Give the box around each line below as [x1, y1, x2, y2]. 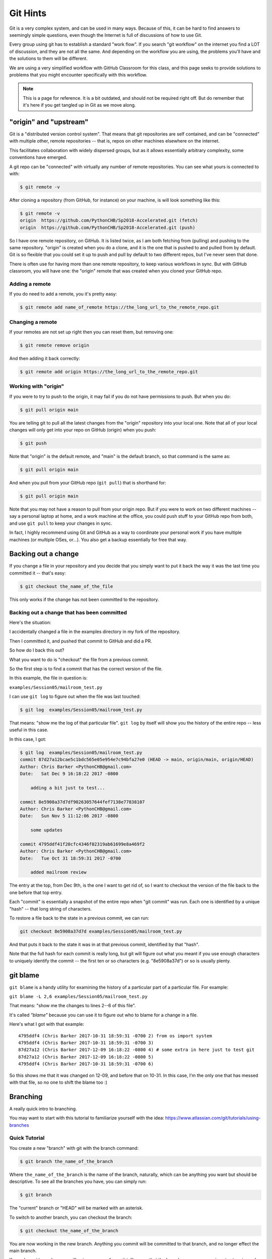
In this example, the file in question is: [9, 675, 88, 681]
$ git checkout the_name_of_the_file [20, 583, 113, 589]
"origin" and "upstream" [9, 117, 89, 126]
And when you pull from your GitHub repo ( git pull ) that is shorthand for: [9, 480, 166, 486]
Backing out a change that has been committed [9, 609, 127, 616]
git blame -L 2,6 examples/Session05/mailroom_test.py [9, 994, 148, 1000]
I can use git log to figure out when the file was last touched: [9, 693, 141, 700]
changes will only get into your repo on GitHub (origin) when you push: [9, 427, 156, 433]
